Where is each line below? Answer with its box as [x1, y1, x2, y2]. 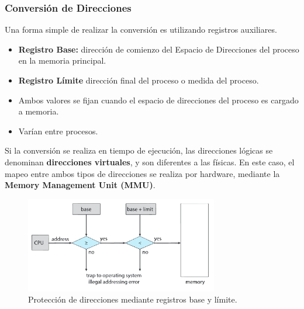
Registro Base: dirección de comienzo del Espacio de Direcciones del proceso [18, 43, 299, 55]
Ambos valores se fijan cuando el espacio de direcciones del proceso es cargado [18, 93, 299, 106]
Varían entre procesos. [18, 124, 98, 137]
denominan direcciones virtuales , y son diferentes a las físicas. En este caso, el [5, 155, 295, 168]
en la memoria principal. [18, 54, 106, 67]
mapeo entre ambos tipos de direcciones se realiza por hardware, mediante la [5, 167, 280, 179]
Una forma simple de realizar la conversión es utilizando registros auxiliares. [5, 23, 277, 36]
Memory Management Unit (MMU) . [5, 179, 156, 191]
